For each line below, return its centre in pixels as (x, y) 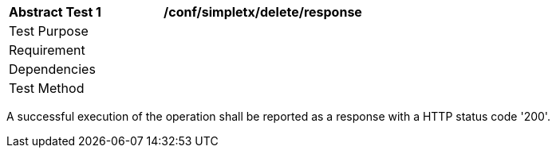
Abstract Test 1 (55, 12)
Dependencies (52, 69)
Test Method (47, 88)
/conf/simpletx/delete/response (263, 12)
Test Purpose (49, 31)
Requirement (47, 50)
